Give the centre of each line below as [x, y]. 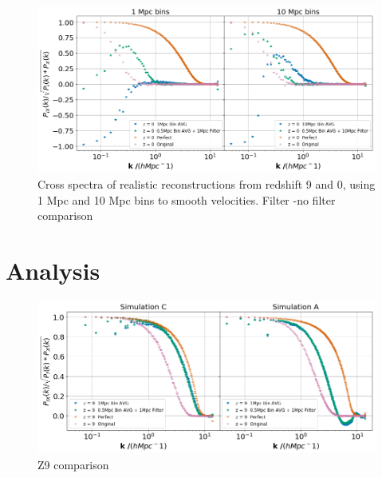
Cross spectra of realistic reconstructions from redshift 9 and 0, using [207, 184]
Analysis [53, 271]
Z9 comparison [73, 465]
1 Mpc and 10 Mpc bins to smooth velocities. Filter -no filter [187, 199]
